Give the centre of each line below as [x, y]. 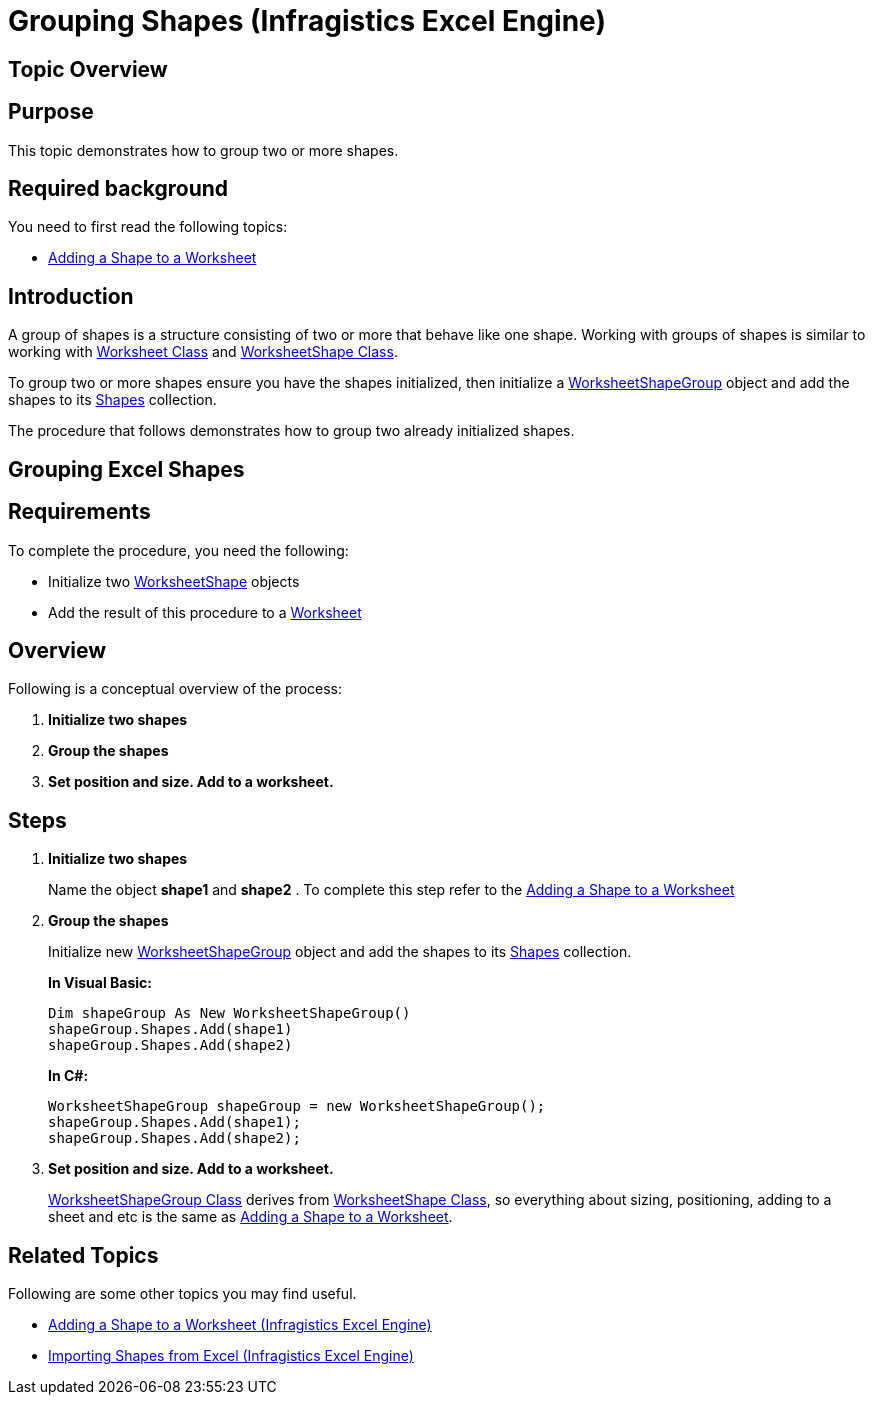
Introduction [71, 296]
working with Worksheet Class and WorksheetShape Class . [203, 352]
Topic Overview [88, 69]
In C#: [68, 1076]
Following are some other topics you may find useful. [182, 1294]
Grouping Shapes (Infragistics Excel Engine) [307, 21]
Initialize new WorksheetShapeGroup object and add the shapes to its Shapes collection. [340, 952]
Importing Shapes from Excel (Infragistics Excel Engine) [231, 1356]
